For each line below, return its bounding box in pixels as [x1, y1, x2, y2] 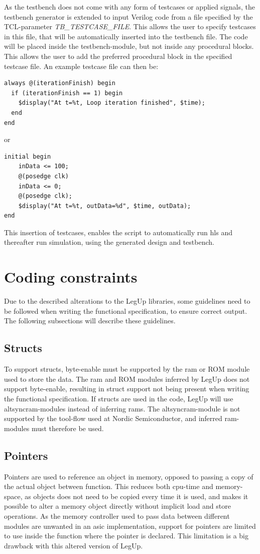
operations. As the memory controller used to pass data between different [4, 510, 230, 521]
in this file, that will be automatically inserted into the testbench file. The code [4, 31, 248, 41]
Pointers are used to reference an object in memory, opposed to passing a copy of [4, 471, 253, 481]
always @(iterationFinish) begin [4, 80, 115, 87]
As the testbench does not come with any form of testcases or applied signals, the [4, 2, 255, 12]
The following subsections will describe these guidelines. [4, 315, 176, 326]
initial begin [4, 153, 51, 160]
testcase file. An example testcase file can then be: [4, 60, 159, 71]
